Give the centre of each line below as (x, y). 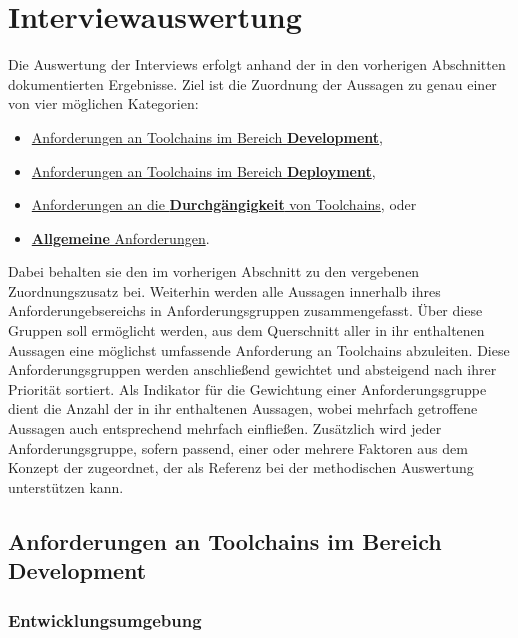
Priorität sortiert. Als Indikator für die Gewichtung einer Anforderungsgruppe (247, 388)
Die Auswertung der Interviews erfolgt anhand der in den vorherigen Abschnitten (257, 64)
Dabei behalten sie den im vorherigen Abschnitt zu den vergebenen (214, 271)
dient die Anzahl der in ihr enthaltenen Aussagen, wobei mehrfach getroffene (243, 408)
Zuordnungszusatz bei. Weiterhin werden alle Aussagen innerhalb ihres (224, 290)
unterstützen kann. (66, 486)
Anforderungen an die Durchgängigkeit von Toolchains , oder (224, 204)
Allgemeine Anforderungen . (120, 237)
